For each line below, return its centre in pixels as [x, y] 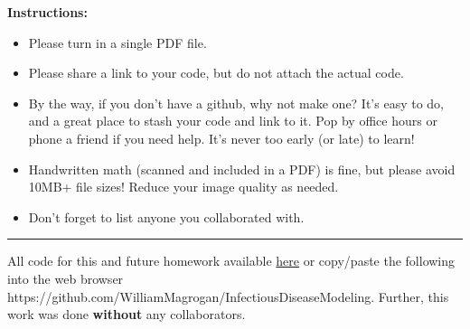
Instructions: [47, 12]
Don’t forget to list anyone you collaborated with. [166, 216]
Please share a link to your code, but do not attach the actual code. [216, 73]
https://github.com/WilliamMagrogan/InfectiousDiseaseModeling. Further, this [228, 296]
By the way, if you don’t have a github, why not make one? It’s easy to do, [236, 103]
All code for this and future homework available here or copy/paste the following [231, 261]
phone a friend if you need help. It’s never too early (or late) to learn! [221, 138]
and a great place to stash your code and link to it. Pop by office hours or [233, 121]
